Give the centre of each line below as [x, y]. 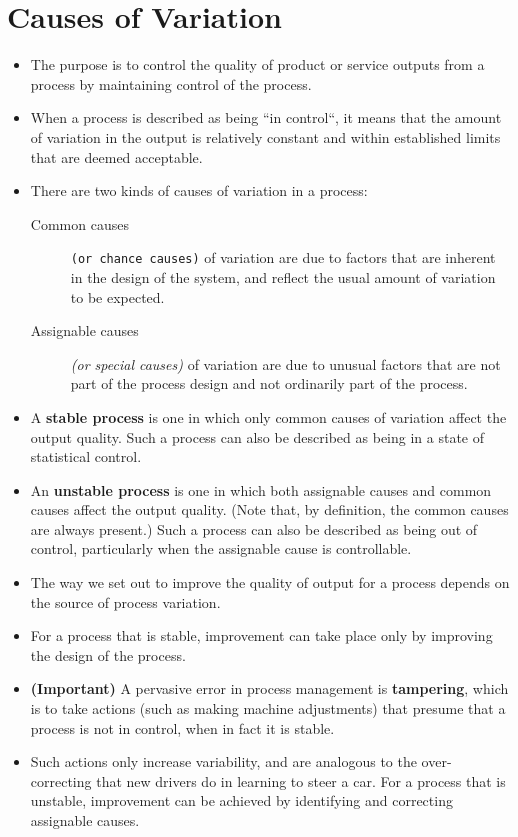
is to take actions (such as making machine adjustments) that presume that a [268, 708]
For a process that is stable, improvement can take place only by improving [261, 635]
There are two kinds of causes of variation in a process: [199, 190]
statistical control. [86, 456]
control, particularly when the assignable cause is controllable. [221, 548]
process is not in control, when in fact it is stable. [182, 727]
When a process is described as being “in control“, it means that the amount [266, 117]
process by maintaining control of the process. [171, 83]
